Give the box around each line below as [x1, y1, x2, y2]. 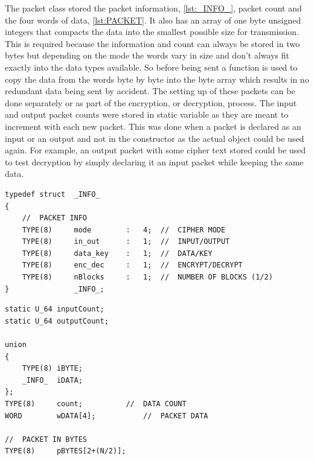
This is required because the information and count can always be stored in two [5, 37, 300, 50]
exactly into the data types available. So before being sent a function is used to [5, 60, 298, 73]
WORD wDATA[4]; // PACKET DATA [5, 411, 208, 420]
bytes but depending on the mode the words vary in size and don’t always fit [5, 49, 289, 62]
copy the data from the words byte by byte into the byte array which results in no [5, 72, 309, 85]
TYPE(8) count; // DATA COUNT [5, 400, 187, 408]
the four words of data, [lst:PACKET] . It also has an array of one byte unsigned [5, 13, 301, 26]
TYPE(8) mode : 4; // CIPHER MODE [22, 225, 226, 234]
